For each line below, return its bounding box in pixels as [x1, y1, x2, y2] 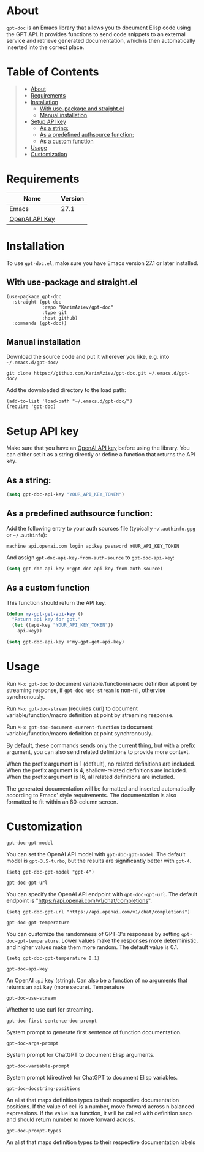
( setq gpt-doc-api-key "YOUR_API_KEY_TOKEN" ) [6, 491, 124, 497]
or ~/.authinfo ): [6, 531, 47, 539]
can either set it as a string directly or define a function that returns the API [6, 451, 195, 458]
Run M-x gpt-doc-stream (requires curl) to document [6, 705, 138, 712]
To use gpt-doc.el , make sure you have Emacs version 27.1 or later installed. [6, 259, 199, 267]
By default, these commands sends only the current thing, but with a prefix [6, 742, 195, 749]
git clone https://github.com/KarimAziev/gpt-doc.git [6, 371, 147, 377]
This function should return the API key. [6, 599, 107, 606]
